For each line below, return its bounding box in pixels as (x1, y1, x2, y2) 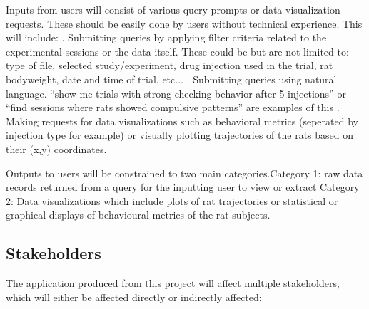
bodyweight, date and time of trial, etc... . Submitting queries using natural (6, 71, 337, 86)
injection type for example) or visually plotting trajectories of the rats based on (6, 127, 354, 142)
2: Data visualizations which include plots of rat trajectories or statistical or (6, 193, 338, 208)
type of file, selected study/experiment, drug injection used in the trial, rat (6, 58, 333, 73)
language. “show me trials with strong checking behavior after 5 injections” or (6, 85, 346, 100)
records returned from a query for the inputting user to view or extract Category (6, 179, 360, 194)
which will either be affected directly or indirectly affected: (6, 289, 262, 304)
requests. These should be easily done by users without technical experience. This (6, 16, 363, 31)
